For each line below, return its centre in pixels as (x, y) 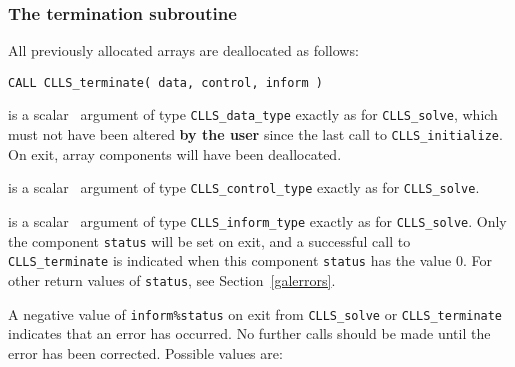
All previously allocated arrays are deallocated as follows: (183, 50)
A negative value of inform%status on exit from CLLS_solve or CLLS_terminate (255, 313)
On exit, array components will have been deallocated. (175, 153)
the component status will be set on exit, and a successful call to (209, 240)
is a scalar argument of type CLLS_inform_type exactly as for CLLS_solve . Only (257, 221)
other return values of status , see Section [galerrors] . (172, 280)
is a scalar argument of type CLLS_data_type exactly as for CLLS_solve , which (253, 114)
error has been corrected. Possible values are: (145, 352)
